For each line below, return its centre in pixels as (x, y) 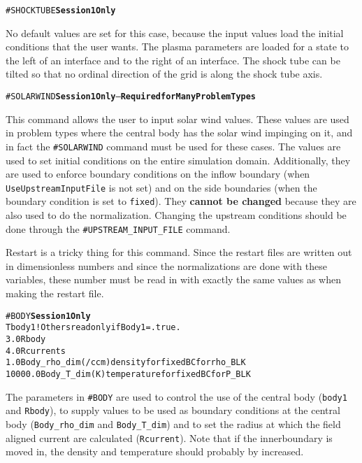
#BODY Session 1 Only (48, 316)
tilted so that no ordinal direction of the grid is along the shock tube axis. (164, 74)
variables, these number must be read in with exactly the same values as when (174, 279)
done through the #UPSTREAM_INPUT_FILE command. (118, 228)
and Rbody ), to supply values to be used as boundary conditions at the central (173, 410)
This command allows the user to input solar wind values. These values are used (178, 119)
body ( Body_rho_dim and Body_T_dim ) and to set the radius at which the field (173, 423)
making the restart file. (55, 293)
